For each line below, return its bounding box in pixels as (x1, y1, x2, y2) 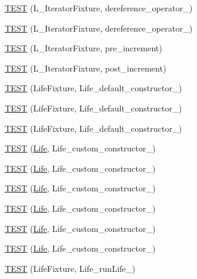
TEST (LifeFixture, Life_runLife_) (5, 262, 136, 274)
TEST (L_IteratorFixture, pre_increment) (5, 42, 162, 54)
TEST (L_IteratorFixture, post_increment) (5, 61, 167, 74)
